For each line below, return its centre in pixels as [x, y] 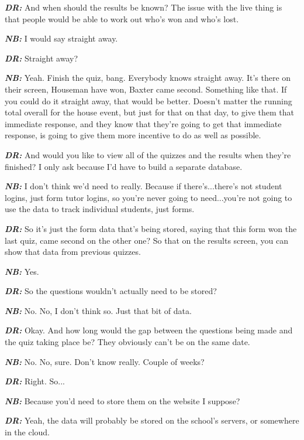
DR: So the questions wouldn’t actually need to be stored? [111, 291]
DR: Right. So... [35, 381]
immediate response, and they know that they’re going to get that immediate [143, 123]
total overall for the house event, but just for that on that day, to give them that [149, 112]
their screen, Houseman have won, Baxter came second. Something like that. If [146, 89]
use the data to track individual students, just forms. [100, 209]
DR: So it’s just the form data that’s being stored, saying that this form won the [151, 228]
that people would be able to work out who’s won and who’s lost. [122, 18]
